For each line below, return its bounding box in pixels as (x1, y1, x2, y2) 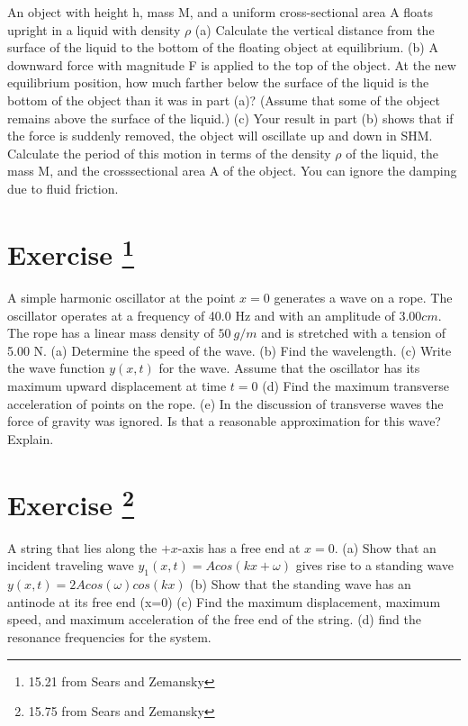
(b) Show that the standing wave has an (190, 575, 411, 594)
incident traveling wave (7, 556, 134, 575)
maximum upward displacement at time (7, 376, 227, 395)
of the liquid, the (346, 143, 438, 162)
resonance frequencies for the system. (7, 627, 211, 646)
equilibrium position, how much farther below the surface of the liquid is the (7, 73, 429, 92)
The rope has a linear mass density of (7, 323, 214, 342)
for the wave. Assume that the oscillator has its (158, 358, 420, 377)
